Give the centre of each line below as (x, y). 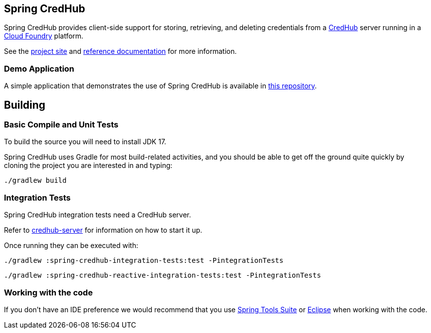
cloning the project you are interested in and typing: (88, 166)
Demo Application (39, 68)
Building (25, 105)
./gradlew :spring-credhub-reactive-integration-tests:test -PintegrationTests (163, 275)
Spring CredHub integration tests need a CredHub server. (97, 215)
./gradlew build (35, 181)
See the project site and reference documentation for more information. (120, 51)
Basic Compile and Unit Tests (61, 125)
